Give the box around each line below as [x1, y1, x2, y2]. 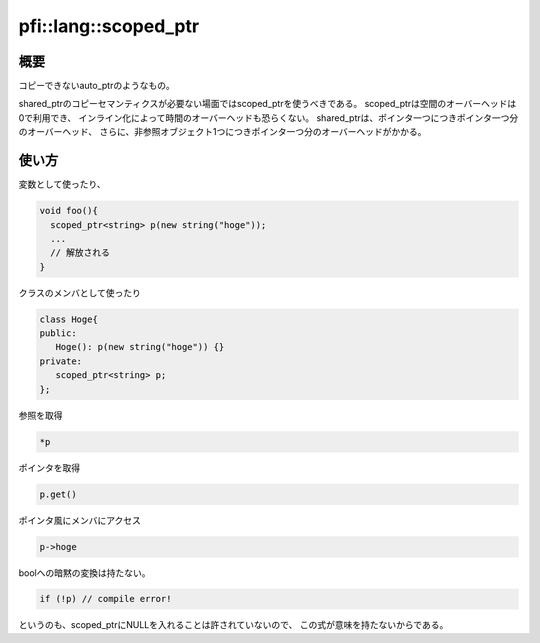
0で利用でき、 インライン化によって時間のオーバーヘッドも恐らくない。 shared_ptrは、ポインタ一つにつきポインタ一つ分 [18, 111, 519, 124]
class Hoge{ [39, 313, 99, 325]
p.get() [39, 488, 77, 500]
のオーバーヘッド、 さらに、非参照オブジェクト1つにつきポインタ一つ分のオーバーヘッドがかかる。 [18, 126, 427, 138]
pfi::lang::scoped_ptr [18, 15, 200, 37]
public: [39, 328, 77, 339]
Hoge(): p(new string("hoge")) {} [55, 341, 225, 353]
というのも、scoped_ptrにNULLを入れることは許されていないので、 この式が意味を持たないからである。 [18, 619, 449, 631]
